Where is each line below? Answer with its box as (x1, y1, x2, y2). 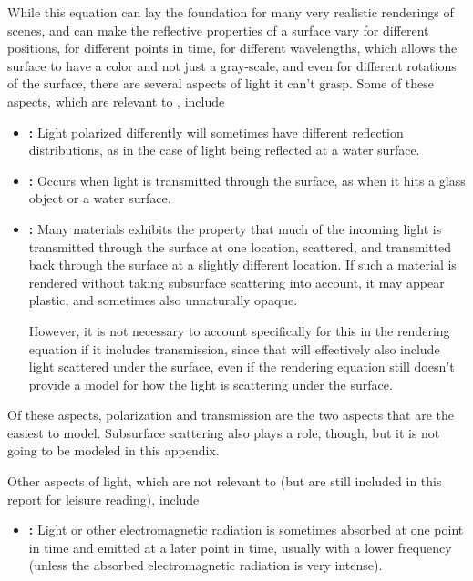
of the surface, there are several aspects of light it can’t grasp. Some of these (7, 74, 435, 93)
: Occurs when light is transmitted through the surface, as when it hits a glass (28, 170, 466, 189)
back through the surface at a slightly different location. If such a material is (28, 255, 457, 274)
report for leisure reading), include (7, 489, 200, 508)
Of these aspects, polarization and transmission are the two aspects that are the (7, 405, 454, 424)
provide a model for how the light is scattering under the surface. (28, 374, 393, 393)
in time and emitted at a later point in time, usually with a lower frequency (28, 537, 452, 556)
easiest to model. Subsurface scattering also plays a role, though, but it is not (7, 423, 440, 442)
